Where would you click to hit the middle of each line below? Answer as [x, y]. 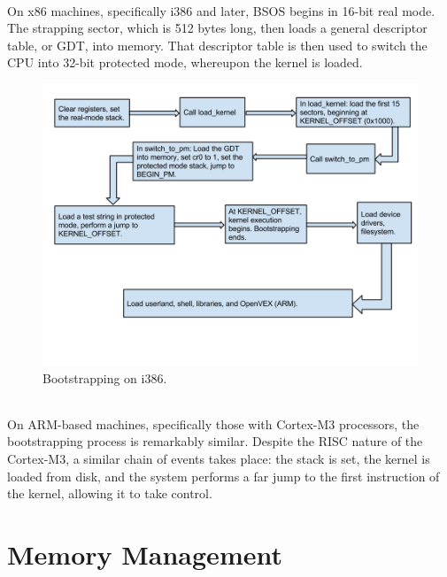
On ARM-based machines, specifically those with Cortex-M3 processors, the [213, 423]
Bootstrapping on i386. [105, 377]
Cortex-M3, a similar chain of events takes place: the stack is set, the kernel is [219, 458]
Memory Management [145, 554]
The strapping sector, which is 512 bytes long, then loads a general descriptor [217, 28]
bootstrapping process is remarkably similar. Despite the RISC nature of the [215, 441]
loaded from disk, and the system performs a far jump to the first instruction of [223, 476]
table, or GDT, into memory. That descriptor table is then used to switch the [217, 45]
